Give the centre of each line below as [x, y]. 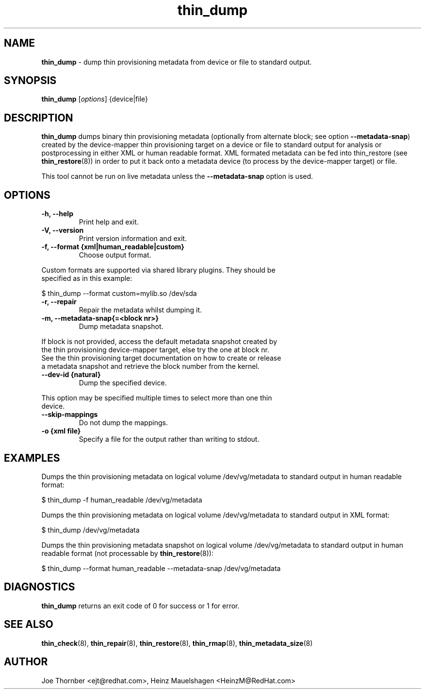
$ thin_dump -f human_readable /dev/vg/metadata [122, 500]
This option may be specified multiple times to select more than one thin [157, 398]
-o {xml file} [61, 431]
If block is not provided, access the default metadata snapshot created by [159, 342]
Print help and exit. [109, 222]
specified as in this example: [87, 278]
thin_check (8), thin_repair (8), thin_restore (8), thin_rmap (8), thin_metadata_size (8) [177, 643]
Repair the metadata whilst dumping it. [140, 310]
